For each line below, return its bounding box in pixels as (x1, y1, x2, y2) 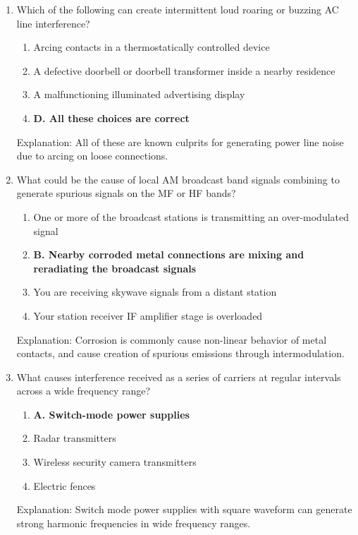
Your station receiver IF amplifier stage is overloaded (33, 308, 263, 323)
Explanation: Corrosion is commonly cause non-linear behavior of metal (16, 332, 327, 347)
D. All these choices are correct (33, 110, 190, 125)
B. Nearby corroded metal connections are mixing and (33, 247, 304, 262)
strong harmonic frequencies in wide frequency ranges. (16, 515, 251, 530)
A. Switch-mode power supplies (33, 407, 190, 421)
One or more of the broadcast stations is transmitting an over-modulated (33, 209, 350, 224)
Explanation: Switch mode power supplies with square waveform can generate (16, 502, 352, 517)
